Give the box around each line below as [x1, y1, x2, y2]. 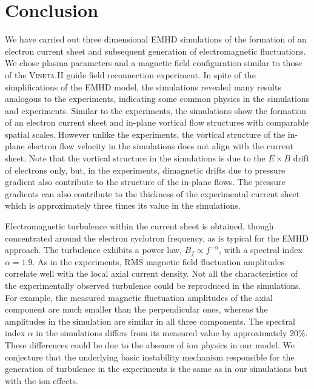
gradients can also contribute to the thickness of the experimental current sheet [5, 187, 300, 200]
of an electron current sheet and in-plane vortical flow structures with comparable [5, 116, 309, 129]
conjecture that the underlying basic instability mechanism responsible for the [5, 350, 295, 363]
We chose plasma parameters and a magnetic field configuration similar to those [5, 56, 302, 69]
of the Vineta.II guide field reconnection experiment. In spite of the [5, 68, 256, 81]
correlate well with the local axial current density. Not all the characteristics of [5, 267, 298, 280]
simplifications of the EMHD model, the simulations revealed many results [5, 80, 281, 93]
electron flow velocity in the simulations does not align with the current [27, 140, 293, 152]
